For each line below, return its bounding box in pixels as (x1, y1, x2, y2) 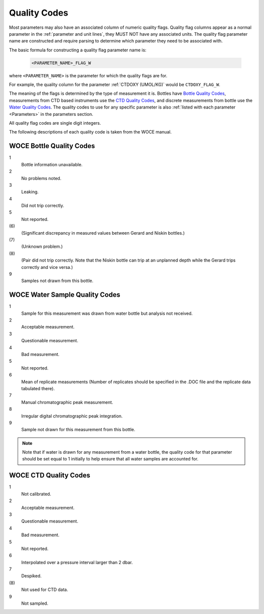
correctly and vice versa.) (21, 264, 73, 270)
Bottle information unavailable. (21, 161, 83, 167)
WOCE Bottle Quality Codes (9, 142, 95, 150)
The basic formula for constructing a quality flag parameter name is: (9, 47, 147, 53)
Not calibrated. (21, 491, 51, 497)
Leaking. (21, 189, 39, 195)
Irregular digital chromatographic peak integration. (21, 413, 123, 419)
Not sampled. (21, 600, 48, 606)
